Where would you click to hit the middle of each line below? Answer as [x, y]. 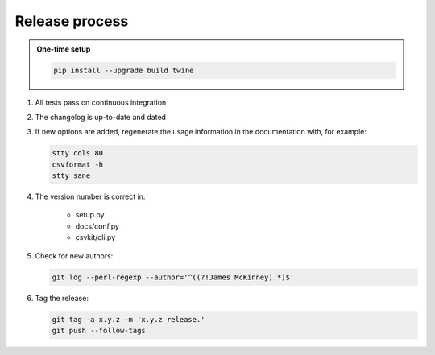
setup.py [90, 215]
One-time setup [64, 49]
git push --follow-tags [99, 330]
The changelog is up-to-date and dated [101, 117]
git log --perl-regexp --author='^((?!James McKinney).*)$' [173, 277]
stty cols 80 [78, 153]
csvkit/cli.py [95, 237]
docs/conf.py [97, 226]
